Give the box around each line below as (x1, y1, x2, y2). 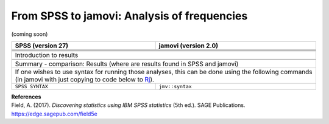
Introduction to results (15, 50, 79, 59)
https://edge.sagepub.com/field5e (11, 110, 97, 117)
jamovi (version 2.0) (158, 41, 219, 50)
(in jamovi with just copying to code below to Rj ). (15, 75, 155, 83)
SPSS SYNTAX (15, 83, 48, 89)
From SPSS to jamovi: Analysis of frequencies (11, 9, 248, 22)
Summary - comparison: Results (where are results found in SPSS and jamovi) (15, 60, 239, 68)
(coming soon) (11, 30, 48, 38)
